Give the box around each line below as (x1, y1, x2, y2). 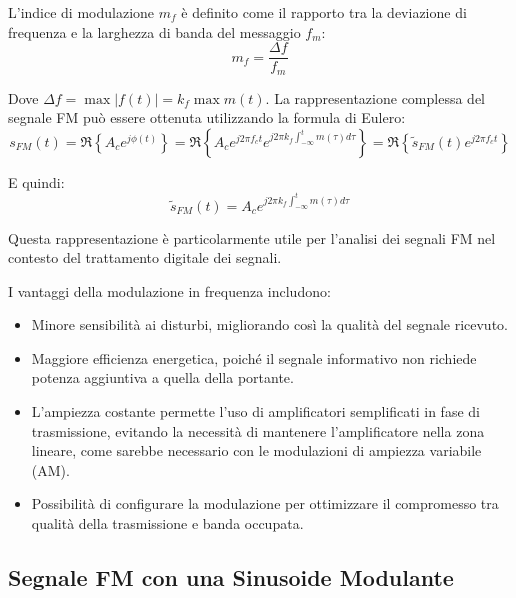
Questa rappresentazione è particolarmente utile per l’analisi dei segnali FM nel (8, 227, 496, 248)
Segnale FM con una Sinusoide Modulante (8, 562, 454, 593)
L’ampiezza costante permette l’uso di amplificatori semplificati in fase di (31, 401, 480, 422)
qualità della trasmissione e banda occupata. (31, 513, 304, 534)
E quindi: (8, 171, 65, 192)
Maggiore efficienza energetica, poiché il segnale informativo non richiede (31, 347, 477, 368)
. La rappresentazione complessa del (265, 87, 485, 108)
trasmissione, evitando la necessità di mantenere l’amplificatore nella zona (31, 420, 485, 441)
